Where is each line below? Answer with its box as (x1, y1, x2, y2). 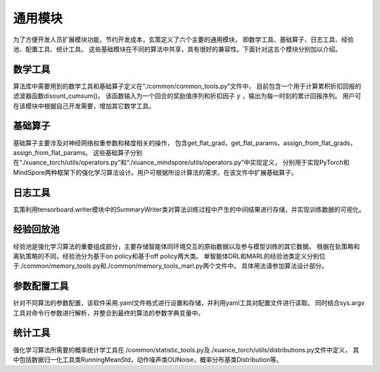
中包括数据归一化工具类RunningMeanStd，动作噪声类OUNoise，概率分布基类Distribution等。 (13, 355, 283, 364)
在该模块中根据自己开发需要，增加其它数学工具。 (13, 101, 155, 110)
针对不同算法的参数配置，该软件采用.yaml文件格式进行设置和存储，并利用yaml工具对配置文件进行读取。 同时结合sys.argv (13, 299, 365, 307)
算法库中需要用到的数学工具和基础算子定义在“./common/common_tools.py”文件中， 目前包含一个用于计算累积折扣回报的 (13, 82, 362, 90)
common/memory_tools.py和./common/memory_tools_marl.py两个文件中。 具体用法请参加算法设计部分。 (23, 261, 329, 271)
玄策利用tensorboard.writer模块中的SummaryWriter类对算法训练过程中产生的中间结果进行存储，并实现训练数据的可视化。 (13, 205, 365, 213)
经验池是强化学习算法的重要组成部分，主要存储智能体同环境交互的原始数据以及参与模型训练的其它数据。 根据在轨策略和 (13, 242, 360, 250)
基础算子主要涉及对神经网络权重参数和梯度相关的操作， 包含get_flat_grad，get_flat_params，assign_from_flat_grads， (13, 138, 357, 147)
